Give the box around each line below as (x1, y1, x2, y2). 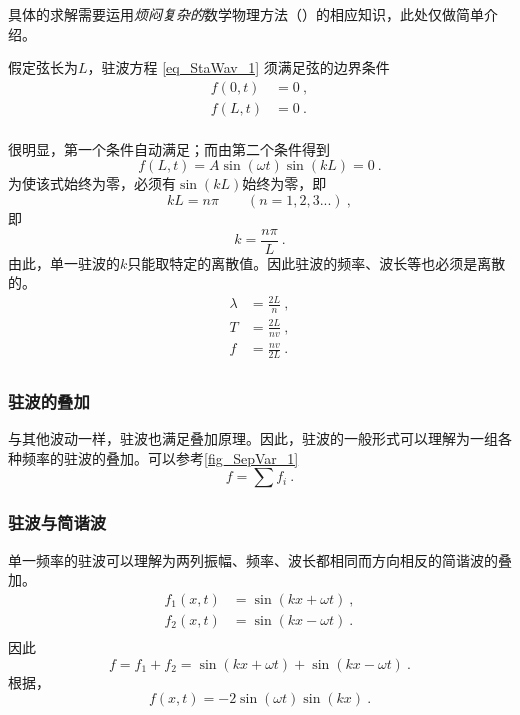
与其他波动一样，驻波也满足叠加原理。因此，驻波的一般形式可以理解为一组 (8, 428, 498, 449)
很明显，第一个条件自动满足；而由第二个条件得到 (8, 138, 330, 159)
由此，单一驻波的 (8, 252, 120, 273)
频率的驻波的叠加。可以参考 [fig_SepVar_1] (21, 447, 299, 468)
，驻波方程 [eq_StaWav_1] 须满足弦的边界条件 (87, 57, 390, 78)
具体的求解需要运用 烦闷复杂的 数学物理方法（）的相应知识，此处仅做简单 (8, 4, 484, 24)
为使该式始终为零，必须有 (8, 173, 176, 194)
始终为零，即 (242, 173, 327, 194)
